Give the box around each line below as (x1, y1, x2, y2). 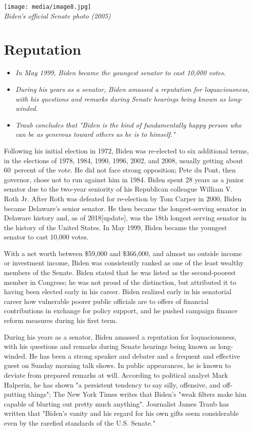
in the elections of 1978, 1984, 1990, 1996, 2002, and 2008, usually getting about (4, 155, 243, 165)
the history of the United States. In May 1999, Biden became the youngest (4, 222, 227, 232)
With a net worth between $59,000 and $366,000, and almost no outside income (4, 248, 242, 258)
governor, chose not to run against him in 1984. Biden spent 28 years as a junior (4, 174, 244, 184)
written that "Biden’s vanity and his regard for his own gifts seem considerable (4, 408, 239, 418)
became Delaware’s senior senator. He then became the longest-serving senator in (4, 203, 247, 213)
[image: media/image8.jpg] (4, 3, 91, 10)
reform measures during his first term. (4, 315, 117, 325)
